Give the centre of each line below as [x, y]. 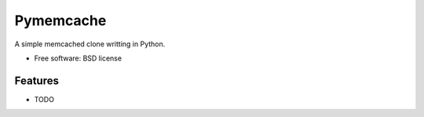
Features [37, 80]
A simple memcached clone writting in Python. [90, 44]
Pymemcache [60, 20]
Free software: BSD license [78, 58]
